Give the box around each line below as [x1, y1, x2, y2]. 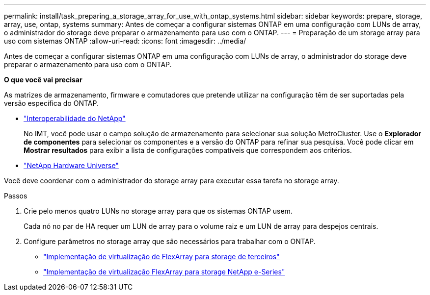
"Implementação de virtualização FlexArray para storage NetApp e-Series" [43, 268, 285, 276]
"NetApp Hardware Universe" [24, 161, 119, 170]
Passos [4, 192, 27, 200]
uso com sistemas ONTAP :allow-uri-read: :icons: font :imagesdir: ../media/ [4, 37, 246, 45]
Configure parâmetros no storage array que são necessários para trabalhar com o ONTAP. [24, 237, 316, 246]
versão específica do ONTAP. [4, 99, 99, 107]
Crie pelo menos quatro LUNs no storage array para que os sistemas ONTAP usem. [24, 207, 293, 215]
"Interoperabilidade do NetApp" [24, 114, 126, 123]
